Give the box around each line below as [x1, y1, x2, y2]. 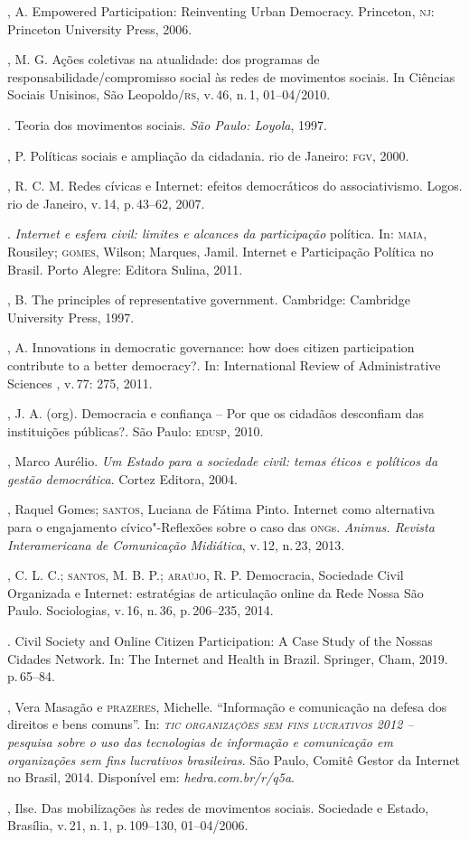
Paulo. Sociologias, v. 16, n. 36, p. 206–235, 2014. [7, 601, 274, 620]
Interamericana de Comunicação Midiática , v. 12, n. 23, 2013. [7, 535, 345, 554]
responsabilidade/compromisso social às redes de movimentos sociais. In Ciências [7, 67, 455, 86]
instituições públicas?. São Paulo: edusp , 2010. [7, 421, 264, 440]
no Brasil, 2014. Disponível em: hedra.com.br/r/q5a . [7, 768, 295, 787]
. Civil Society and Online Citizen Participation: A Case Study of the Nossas [7, 631, 433, 650]
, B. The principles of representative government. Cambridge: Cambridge [7, 290, 410, 309]
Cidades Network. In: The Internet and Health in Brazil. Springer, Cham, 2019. [7, 649, 448, 668]
